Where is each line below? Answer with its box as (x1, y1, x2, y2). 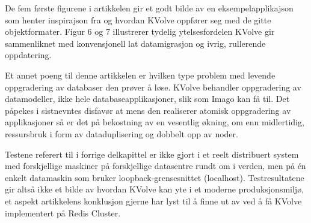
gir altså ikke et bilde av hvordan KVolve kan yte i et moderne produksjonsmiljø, (5, 183, 304, 195)
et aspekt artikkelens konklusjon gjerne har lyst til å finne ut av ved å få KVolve (5, 194, 302, 207)
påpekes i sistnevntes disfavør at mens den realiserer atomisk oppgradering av (5, 104, 291, 116)
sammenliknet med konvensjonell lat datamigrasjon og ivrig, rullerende (5, 37, 266, 49)
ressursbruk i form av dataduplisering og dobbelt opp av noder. (5, 127, 238, 140)
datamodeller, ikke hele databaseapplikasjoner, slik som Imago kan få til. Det (5, 92, 290, 105)
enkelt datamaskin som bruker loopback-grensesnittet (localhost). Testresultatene (5, 171, 304, 183)
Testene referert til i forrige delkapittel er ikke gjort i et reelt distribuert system (5, 147, 299, 160)
